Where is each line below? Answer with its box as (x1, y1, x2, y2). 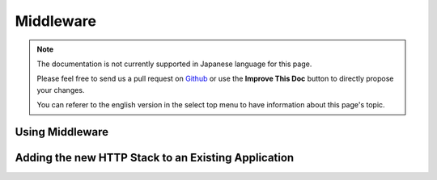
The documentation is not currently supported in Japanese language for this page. (36, 59, 312, 69)
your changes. (36, 85, 85, 94)
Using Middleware (15, 125, 109, 139)
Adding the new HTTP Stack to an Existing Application (15, 150, 295, 165)
